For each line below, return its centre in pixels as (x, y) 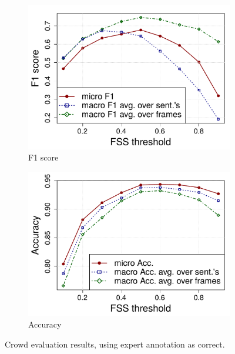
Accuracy (45, 324)
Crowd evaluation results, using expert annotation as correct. (115, 344)
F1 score (43, 157)
